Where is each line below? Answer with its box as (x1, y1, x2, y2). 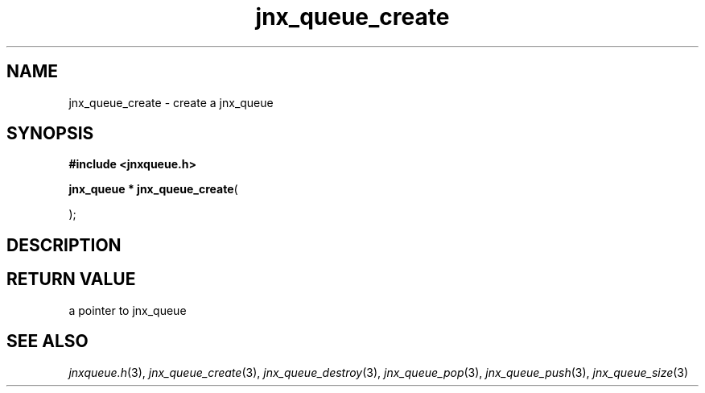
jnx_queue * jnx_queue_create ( (68, 182, 238, 196)
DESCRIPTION (6, 234, 122, 255)
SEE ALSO (6, 331, 89, 352)
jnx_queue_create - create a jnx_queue (68, 95, 274, 110)
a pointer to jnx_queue (68, 303, 187, 317)
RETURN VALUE (6, 269, 136, 290)
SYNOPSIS (6, 123, 94, 144)
